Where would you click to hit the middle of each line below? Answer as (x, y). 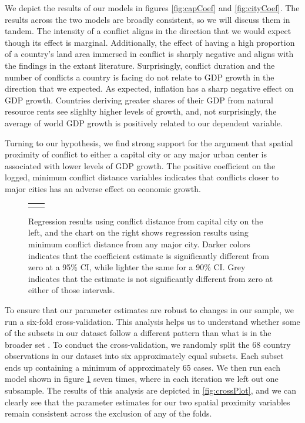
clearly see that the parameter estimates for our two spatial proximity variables (148, 402)
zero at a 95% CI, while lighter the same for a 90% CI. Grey (137, 267)
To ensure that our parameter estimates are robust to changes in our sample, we (149, 309)
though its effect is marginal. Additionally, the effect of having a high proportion (150, 42)
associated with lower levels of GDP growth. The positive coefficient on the (140, 165)
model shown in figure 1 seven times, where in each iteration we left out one (142, 379)
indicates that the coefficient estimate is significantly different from (149, 255)
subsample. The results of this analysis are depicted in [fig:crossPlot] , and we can (151, 390)
